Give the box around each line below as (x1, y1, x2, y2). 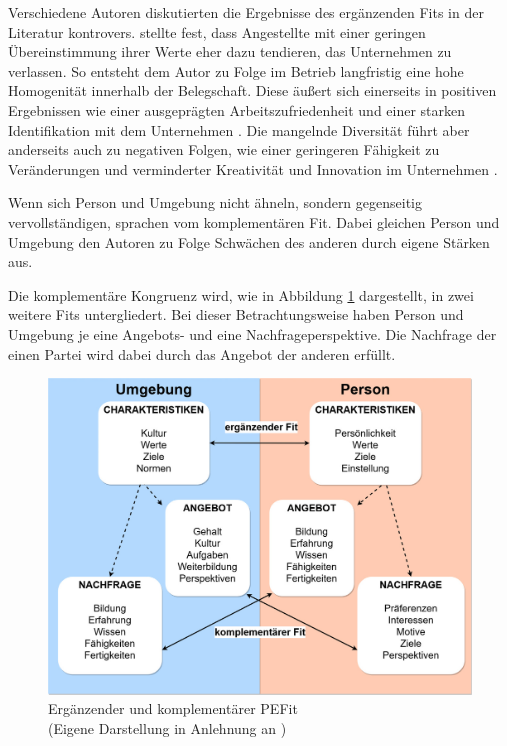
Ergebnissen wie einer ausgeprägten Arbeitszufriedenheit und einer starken (8, 99, 466, 120)
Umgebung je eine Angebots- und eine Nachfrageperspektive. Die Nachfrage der (8, 323, 497, 344)
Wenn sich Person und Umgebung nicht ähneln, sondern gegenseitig (8, 192, 422, 213)
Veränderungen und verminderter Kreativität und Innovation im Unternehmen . (8, 158, 498, 179)
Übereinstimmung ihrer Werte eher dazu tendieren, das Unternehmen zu (8, 41, 452, 62)
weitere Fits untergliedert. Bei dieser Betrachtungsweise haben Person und (8, 304, 464, 325)
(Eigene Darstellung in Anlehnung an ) (48, 718, 287, 739)
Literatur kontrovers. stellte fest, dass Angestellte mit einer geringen (8, 21, 426, 42)
